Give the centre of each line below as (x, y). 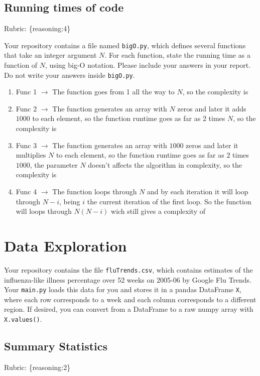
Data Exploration (66, 246)
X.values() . (23, 319)
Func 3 (26, 145)
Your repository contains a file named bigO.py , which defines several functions (125, 45)
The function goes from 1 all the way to (113, 92)
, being (70, 201)
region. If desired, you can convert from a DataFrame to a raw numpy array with (129, 309)
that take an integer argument (50, 55)
